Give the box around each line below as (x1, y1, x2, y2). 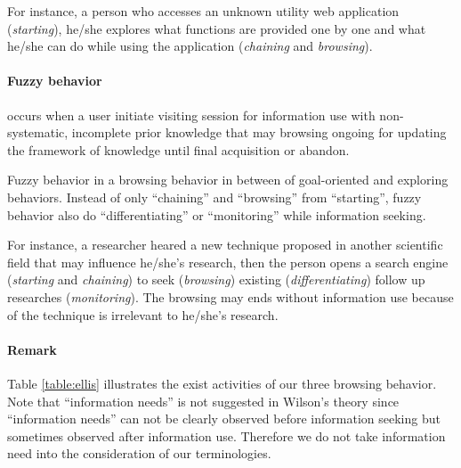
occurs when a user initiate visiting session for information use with (7, 105, 376, 124)
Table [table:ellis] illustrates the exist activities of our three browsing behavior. (7, 374, 437, 392)
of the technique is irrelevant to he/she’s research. (7, 305, 279, 324)
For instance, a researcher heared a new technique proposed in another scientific (7, 235, 443, 254)
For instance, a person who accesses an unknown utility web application (7, 2, 400, 20)
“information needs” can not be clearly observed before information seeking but (7, 409, 441, 428)
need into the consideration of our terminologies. (7, 444, 271, 463)
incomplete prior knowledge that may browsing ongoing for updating (71, 123, 447, 142)
